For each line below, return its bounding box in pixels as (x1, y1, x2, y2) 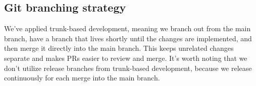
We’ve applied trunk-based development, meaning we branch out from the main (4, 23, 251, 34)
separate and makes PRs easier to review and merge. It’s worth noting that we (4, 52, 247, 63)
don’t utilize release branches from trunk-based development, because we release (4, 62, 252, 73)
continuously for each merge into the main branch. (4, 72, 160, 83)
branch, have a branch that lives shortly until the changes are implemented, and (4, 33, 252, 43)
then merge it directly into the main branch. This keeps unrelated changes (4, 43, 234, 53)
